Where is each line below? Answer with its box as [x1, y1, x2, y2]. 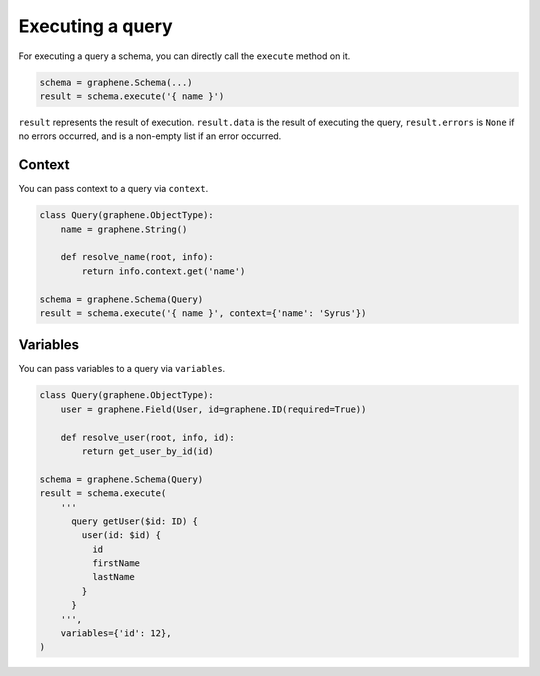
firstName [91, 558, 140, 569]
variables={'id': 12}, [60, 628, 172, 639]
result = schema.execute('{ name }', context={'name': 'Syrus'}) [39, 307, 367, 319]
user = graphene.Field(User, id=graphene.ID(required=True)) [60, 403, 367, 415]
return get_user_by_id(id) [81, 445, 214, 457]
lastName [91, 571, 135, 583]
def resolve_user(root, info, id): [60, 431, 235, 443]
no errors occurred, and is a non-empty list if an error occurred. [18, 130, 282, 142]
